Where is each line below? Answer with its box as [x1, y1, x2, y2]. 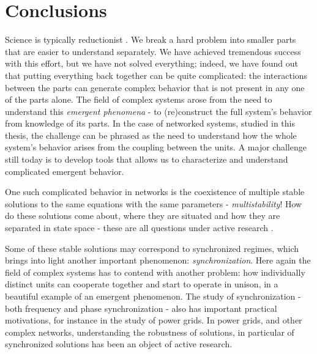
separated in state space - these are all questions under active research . [5, 221, 274, 234]
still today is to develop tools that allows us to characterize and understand [5, 153, 288, 166]
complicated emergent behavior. [5, 164, 124, 177]
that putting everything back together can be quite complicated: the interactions [5, 68, 308, 81]
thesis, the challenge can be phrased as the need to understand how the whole [5, 128, 297, 141]
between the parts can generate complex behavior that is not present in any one [5, 81, 305, 94]
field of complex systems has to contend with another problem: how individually [5, 265, 305, 278]
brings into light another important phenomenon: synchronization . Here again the [5, 254, 311, 267]
